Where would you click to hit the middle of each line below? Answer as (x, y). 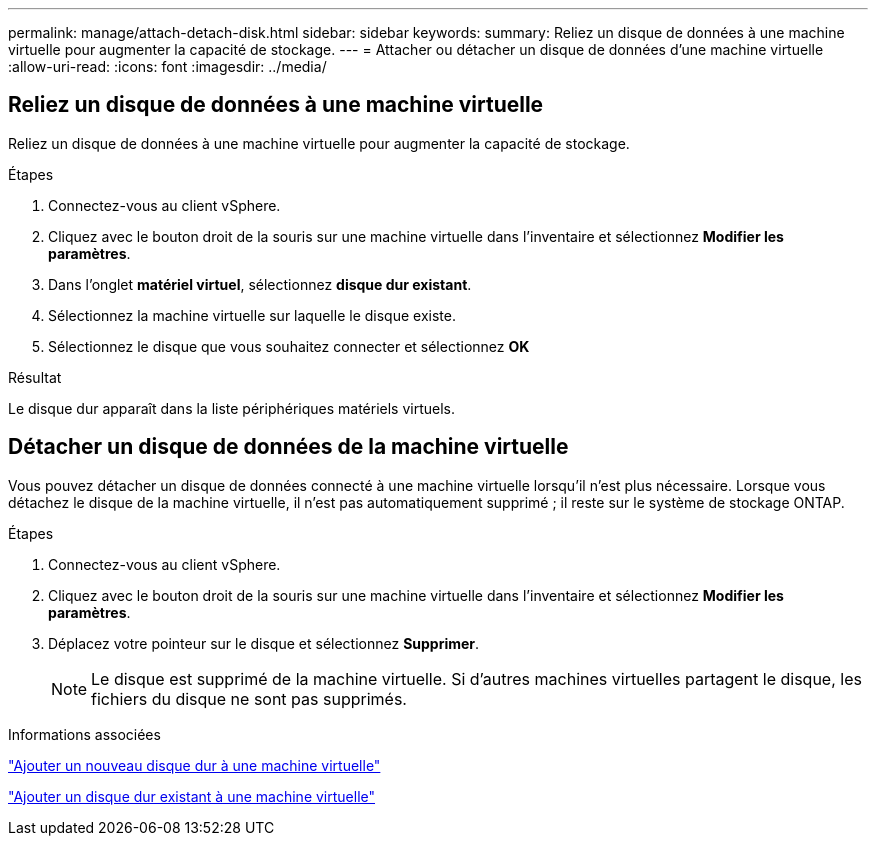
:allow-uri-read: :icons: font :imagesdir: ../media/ (167, 66)
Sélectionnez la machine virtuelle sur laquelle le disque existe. (252, 315)
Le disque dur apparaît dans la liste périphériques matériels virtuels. (232, 408)
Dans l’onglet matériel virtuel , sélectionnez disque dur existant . (260, 284)
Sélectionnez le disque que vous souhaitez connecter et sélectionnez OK (289, 346)
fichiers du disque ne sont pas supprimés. (249, 698)
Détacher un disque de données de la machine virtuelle (288, 447)
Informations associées (84, 734)
